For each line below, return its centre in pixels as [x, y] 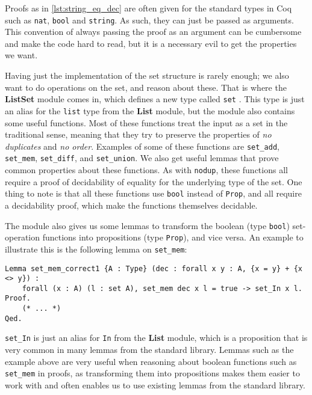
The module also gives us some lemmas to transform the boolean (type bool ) [147, 225]
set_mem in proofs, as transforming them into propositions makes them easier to [152, 373]
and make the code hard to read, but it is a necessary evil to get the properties [151, 43]
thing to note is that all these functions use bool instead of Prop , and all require [153, 193]
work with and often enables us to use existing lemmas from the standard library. [155, 384]
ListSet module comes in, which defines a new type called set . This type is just [155, 99]
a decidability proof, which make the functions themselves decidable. [131, 205]
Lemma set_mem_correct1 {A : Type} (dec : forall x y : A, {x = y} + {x [154, 268]
